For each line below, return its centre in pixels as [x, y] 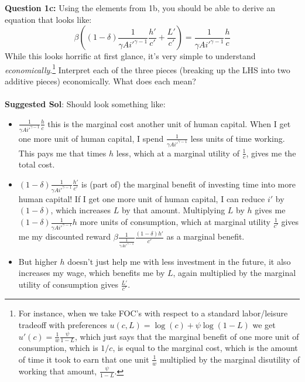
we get [264, 324]
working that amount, [58, 371]
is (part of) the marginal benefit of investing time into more [189, 184]
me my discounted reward [65, 236]
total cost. [37, 164]
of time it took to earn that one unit [84, 359]
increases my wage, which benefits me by [92, 273]
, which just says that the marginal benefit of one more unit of [187, 336]
